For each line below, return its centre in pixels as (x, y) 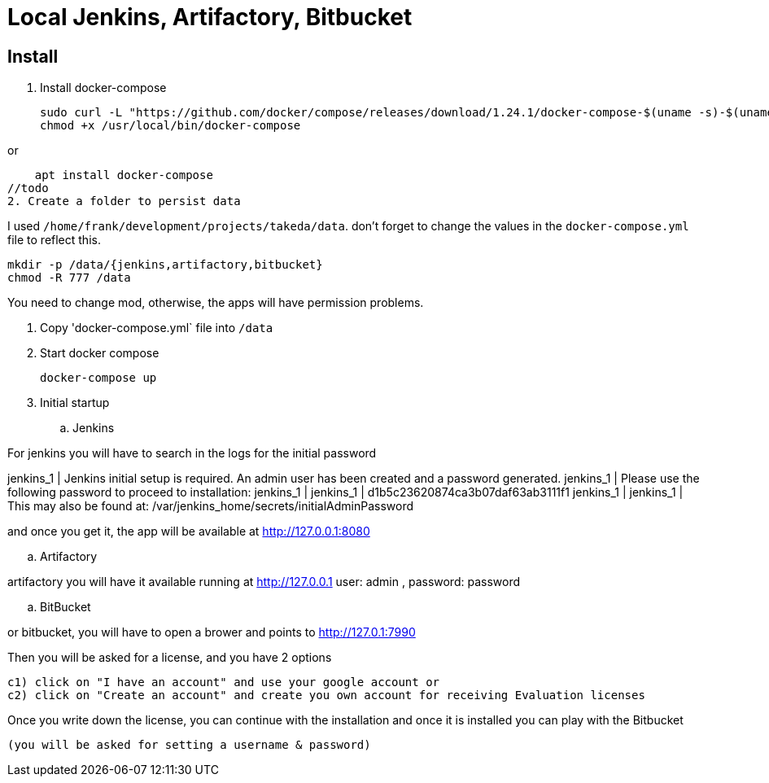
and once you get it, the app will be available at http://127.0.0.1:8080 (189, 531)
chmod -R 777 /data (69, 278)
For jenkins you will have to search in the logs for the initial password (192, 453)
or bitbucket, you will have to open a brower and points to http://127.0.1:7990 (212, 632)
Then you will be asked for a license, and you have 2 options (170, 658)
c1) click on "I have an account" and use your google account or (224, 682)
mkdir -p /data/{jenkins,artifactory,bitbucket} (165, 265)
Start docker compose (100, 353)
